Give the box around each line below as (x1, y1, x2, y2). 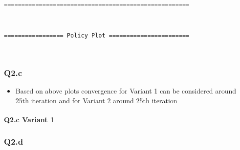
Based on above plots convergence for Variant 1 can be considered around (15, 86, 237, 96)
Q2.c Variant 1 (4, 114, 54, 125)
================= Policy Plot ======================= (4, 32, 190, 39)
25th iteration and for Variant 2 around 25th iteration (15, 95, 177, 105)
